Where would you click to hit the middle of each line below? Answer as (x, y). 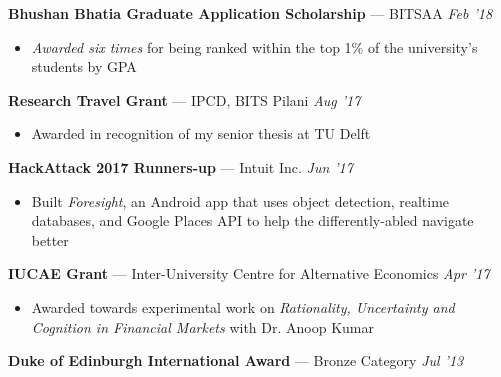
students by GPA (84, 66)
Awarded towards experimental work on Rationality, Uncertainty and (243, 306)
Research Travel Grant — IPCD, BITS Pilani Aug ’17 (184, 99)
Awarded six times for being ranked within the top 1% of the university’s (254, 46)
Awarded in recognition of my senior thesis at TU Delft (201, 133)
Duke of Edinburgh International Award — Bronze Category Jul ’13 (236, 360)
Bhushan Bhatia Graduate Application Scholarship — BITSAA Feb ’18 (250, 13)
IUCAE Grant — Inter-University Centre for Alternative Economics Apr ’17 (249, 273)
